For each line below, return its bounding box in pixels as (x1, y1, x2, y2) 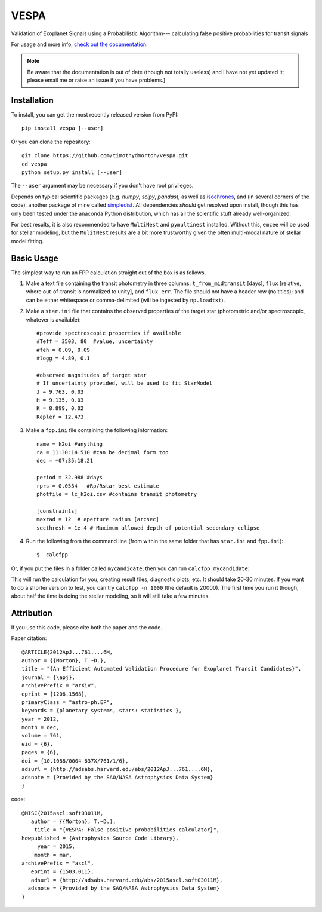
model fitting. (11, 237, 44, 244)
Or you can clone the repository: (11, 138, 91, 145)
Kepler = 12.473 (36, 413, 84, 420)
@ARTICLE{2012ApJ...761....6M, (21, 648, 113, 656)
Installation (11, 95, 54, 105)
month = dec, (21, 724, 60, 731)
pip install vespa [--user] (21, 125, 104, 131)
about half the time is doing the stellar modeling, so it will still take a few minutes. (11, 592, 210, 599)
